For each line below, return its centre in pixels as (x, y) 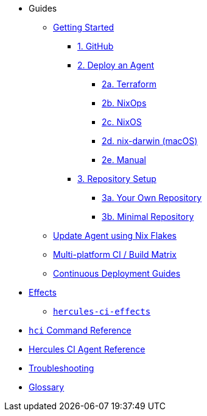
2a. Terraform (129, 84)
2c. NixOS (122, 122)
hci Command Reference (80, 330)
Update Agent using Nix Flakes (115, 235)
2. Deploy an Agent (116, 65)
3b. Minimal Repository (148, 217)
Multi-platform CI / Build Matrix (115, 254)
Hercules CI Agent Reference (87, 349)
